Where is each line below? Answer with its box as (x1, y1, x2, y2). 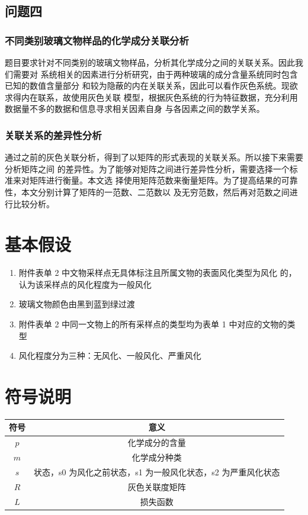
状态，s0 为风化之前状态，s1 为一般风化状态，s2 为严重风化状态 (34, 466, 280, 478)
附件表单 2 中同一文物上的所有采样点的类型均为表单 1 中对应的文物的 (18, 318, 287, 330)
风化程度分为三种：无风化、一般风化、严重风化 (18, 349, 201, 362)
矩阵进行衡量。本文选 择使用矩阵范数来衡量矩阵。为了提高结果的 (29, 174, 281, 186)
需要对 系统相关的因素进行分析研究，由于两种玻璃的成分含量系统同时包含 (12, 67, 298, 80)
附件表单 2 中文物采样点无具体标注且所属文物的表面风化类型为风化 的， (18, 266, 297, 279)
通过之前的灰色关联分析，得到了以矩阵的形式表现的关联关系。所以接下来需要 (5, 151, 303, 163)
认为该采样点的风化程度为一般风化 (18, 278, 152, 290)
